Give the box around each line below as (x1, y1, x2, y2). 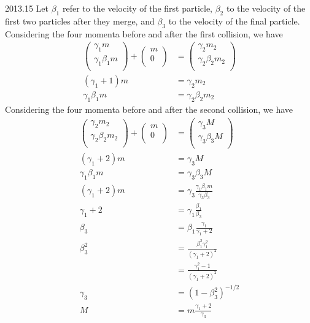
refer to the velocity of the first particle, (62, 2, 213, 14)
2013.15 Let (5, 2, 48, 14)
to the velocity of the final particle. (168, 14, 300, 27)
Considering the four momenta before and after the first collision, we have (5, 27, 283, 40)
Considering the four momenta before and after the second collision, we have (5, 102, 293, 115)
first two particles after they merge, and (5, 14, 155, 27)
